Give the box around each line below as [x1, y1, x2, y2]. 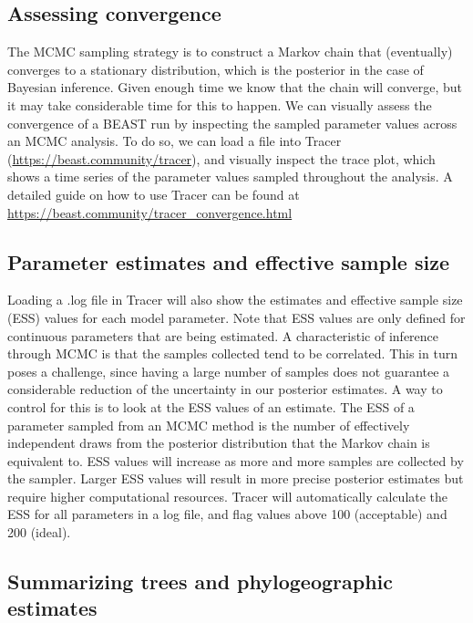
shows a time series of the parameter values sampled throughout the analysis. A [7, 167, 453, 186]
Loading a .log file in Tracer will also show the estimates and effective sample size [7, 290, 463, 309]
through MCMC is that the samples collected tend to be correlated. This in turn [7, 344, 458, 363]
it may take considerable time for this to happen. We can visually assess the [7, 95, 432, 114]
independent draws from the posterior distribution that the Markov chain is [7, 433, 430, 452]
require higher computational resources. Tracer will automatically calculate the [7, 486, 448, 505]
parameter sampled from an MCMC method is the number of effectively [7, 415, 410, 434]
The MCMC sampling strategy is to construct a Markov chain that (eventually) [7, 42, 453, 61]
